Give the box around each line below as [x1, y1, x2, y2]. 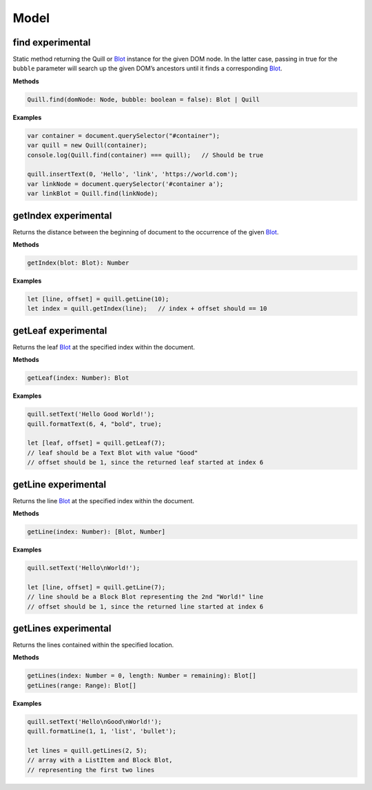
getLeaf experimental [12, 325, 107, 336]
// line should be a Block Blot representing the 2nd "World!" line [27, 593, 264, 601]
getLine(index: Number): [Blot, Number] [27, 528, 165, 536]
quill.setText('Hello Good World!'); [27, 410, 155, 418]
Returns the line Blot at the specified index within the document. [12, 496, 195, 505]
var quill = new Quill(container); [27, 141, 147, 150]
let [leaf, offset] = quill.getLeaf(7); [27, 439, 165, 447]
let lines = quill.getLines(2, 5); [27, 747, 147, 754]
